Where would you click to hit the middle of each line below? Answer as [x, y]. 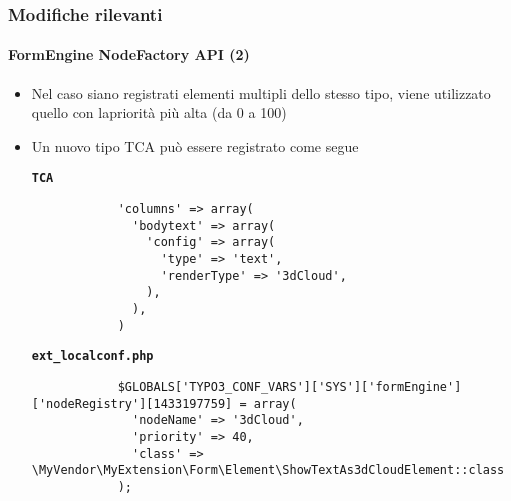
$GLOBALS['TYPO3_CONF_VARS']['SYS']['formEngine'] [289, 386]
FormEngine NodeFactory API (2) [129, 54]
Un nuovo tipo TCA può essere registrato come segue [195, 145]
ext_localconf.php [92, 356]
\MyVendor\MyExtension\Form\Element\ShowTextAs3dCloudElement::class [268, 470]
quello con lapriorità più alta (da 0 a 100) [159, 112]
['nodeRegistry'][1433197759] [132, 403]
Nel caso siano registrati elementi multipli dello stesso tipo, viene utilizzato [261, 92]
